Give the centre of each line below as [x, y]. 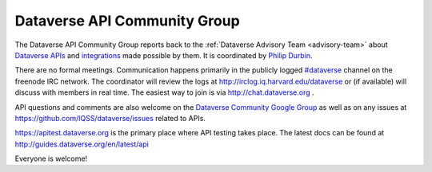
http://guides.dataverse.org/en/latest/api [82, 144]
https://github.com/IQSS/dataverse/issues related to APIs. [110, 118]
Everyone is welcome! [51, 158]
